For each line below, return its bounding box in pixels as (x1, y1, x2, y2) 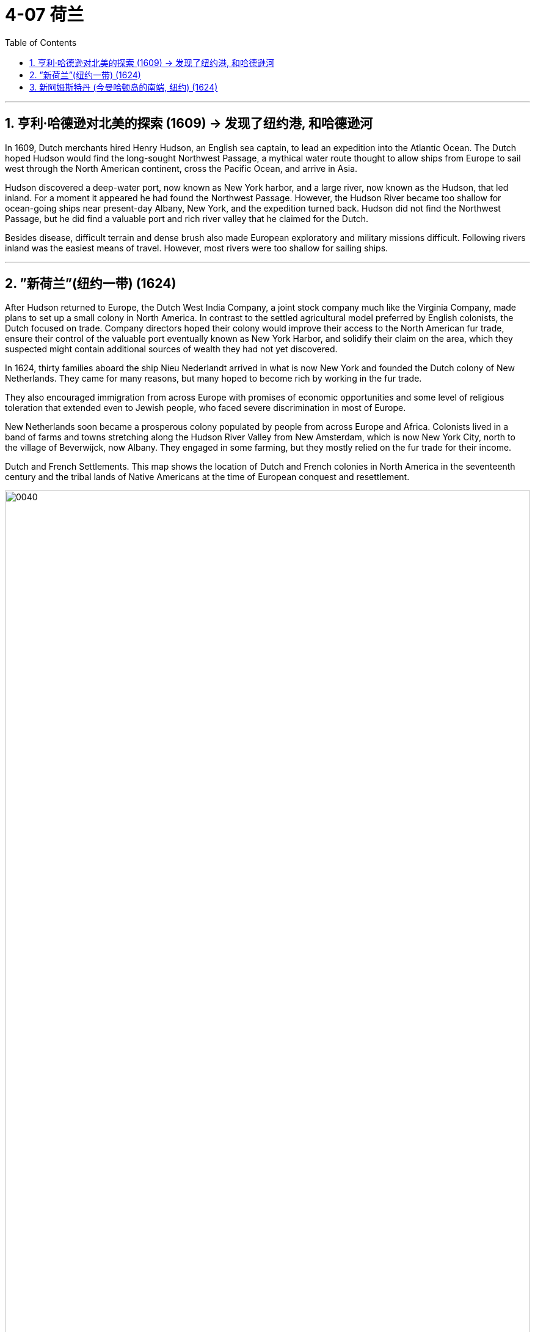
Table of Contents (5, 37, 77, 48)
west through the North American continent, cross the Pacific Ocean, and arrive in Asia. (5, 163, 358, 174)
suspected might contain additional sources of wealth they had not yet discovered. (5, 344, 338, 355)
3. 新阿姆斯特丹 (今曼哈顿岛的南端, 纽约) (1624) (29, 81, 218, 92)
